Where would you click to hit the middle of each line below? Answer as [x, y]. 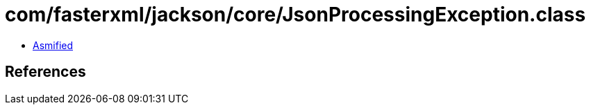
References [45, 72]
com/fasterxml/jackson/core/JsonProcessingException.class [295, 15]
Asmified [53, 45]
